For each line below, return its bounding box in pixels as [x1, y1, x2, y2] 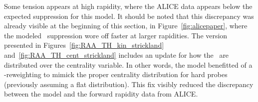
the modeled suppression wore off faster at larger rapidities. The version [4, 30, 228, 40]
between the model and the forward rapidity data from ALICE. [4, 89, 198, 99]
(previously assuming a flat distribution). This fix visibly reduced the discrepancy [4, 79, 254, 89]
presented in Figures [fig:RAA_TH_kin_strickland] [4, 40, 164, 50]
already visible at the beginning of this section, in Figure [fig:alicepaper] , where [4, 20, 248, 31]
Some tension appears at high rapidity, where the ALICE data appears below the [4, 1, 253, 11]
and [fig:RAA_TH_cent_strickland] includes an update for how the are [4, 49, 229, 60]
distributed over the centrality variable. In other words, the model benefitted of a [4, 59, 253, 70]
